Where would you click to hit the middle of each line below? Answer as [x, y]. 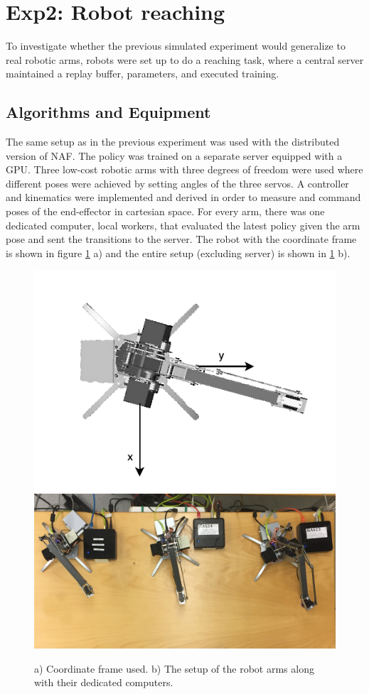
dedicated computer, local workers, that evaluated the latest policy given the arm [183, 225]
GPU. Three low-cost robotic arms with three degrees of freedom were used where [184, 169]
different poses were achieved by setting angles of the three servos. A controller [177, 183]
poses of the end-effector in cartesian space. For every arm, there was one [165, 211]
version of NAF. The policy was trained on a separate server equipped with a [174, 155]
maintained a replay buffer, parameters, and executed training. [143, 74]
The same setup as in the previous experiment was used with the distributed [173, 142]
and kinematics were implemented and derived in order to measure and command [183, 197]
